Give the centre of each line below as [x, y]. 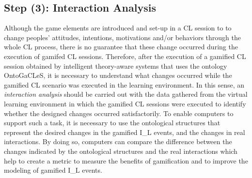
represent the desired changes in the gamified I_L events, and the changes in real [125, 132]
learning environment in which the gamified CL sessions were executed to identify [125, 103]
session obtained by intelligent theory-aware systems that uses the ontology [116, 66]
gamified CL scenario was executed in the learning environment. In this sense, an [124, 84]
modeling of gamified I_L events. [53, 170]
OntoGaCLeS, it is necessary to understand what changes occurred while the [118, 75]
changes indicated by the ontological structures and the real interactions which [121, 151]
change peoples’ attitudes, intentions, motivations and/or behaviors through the [122, 37]
